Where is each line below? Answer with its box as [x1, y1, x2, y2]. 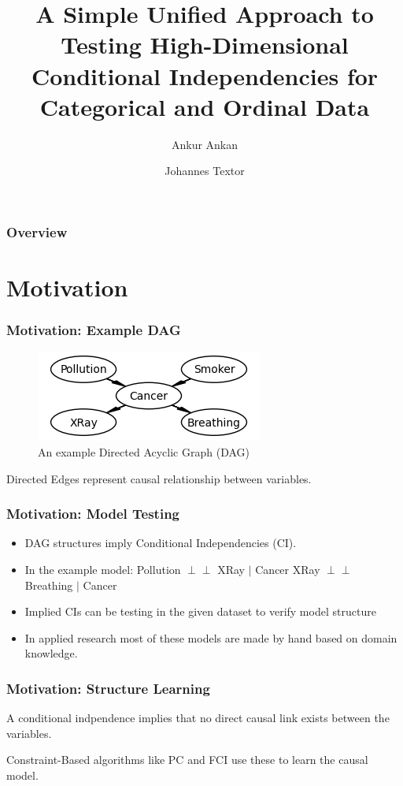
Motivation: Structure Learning [6, 678, 210, 698]
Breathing [24, 576, 73, 593]
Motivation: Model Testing [6, 504, 180, 523]
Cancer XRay [255, 561, 320, 577]
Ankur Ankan [171, 136, 238, 152]
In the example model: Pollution [24, 561, 181, 577]
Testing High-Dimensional [61, 28, 349, 61]
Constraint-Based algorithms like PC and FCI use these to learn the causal [6, 751, 368, 768]
